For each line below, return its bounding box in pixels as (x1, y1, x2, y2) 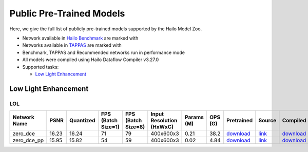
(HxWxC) (150, 123, 174, 130)
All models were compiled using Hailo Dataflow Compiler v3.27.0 (22, 56, 159, 63)
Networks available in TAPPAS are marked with (22, 42, 122, 48)
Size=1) (101, 123, 120, 130)
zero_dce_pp (12, 137, 44, 144)
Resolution (150, 117, 178, 124)
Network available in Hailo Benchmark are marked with (22, 35, 139, 41)
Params (185, 113, 204, 121)
